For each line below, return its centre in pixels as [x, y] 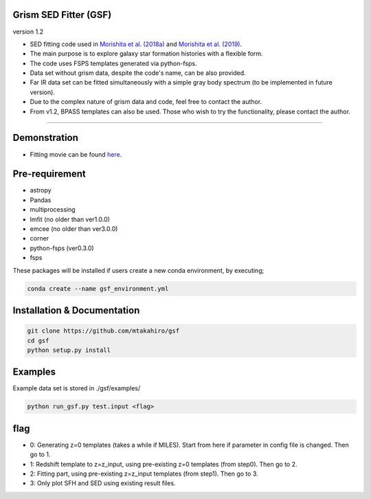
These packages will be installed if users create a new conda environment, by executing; [138, 270]
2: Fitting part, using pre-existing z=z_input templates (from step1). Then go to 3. [144, 474]
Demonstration [46, 138]
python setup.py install [69, 350]
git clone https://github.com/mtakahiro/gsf [103, 331]
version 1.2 [28, 32]
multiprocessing [53, 210]
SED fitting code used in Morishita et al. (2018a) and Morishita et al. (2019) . [136, 44]
